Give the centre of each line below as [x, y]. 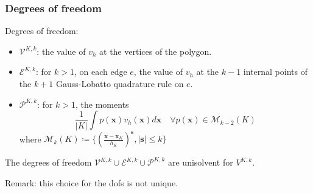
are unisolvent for [200, 162]
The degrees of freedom [48, 162]
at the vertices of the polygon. [156, 51]
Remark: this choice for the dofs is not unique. [92, 182]
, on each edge [100, 72]
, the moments [102, 104]
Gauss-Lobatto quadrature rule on [120, 83]
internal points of [275, 72]
